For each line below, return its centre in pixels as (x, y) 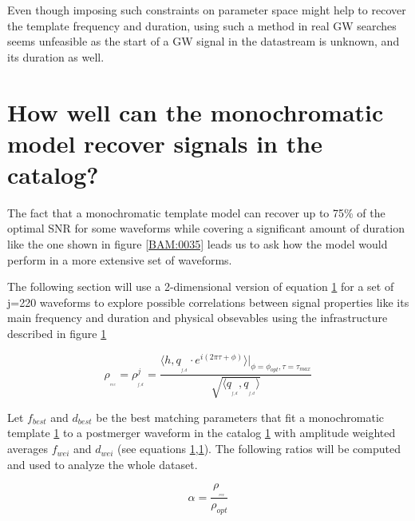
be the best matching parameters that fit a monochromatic (240, 417)
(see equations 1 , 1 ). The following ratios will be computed (259, 449)
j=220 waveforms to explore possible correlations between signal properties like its (208, 302)
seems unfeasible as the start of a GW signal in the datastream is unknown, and (204, 41)
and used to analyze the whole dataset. (103, 464)
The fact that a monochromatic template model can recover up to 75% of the (196, 212)
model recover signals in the (165, 143)
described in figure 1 (57, 334)
